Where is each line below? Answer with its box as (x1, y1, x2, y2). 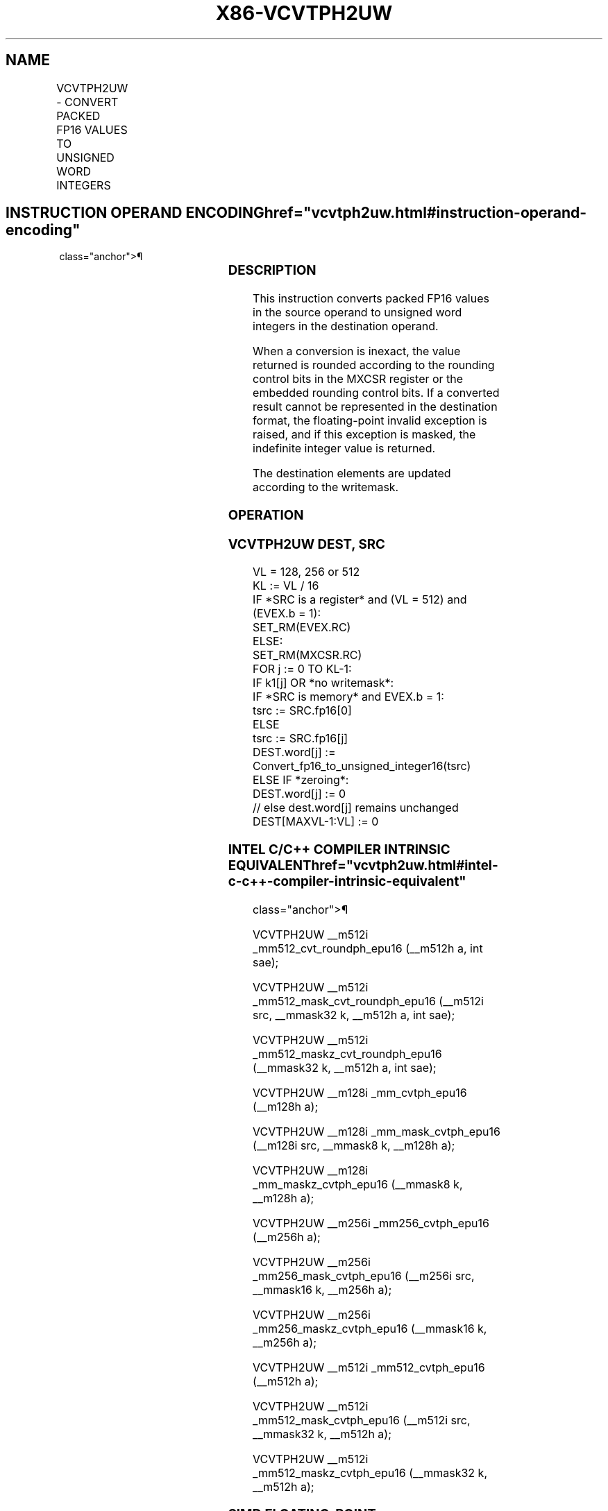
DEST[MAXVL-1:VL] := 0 (253, 814, 379, 829)
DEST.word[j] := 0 (253, 787, 346, 801)
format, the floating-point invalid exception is (253, 413, 487, 428)
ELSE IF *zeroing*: (253, 773, 349, 787)
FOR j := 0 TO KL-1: (253, 662, 352, 676)
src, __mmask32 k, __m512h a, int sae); (253, 1007, 455, 1022)
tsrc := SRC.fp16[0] (253, 703, 352, 718)
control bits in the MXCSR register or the (253, 372, 464, 386)
